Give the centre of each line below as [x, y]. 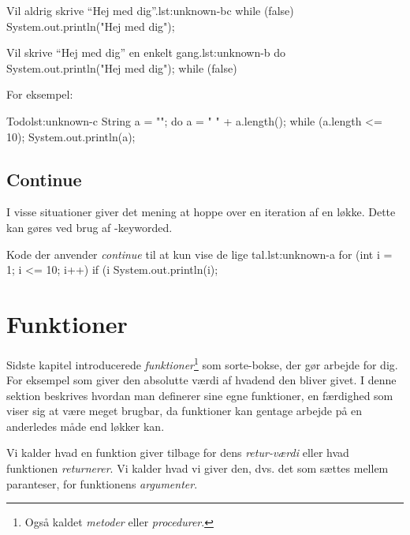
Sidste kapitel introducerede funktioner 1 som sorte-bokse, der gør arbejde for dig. [202, 363]
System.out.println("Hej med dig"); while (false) [122, 67]
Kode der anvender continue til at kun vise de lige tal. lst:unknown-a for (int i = [199, 254]
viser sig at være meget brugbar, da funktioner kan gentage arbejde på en [184, 411]
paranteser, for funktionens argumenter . [102, 483]
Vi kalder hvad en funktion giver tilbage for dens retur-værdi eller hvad [178, 453]
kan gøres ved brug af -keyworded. [89, 227]
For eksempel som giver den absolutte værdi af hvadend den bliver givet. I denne [201, 380]
